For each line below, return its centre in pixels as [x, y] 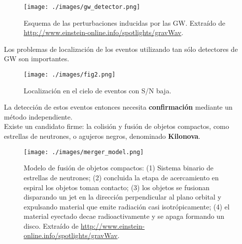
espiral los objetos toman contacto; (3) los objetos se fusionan [117, 187]
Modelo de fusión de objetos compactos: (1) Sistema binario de [119, 168]
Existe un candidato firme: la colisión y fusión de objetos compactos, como [117, 126]
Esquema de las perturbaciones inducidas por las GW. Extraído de [125, 22]
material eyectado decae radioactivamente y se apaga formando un [124, 216]
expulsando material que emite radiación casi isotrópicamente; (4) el [127, 206]
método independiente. [38, 116]
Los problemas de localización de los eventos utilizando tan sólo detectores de [121, 49]
